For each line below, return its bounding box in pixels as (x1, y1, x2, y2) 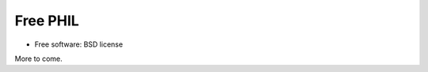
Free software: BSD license (34, 40, 123, 49)
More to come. (14, 54, 63, 63)
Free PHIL (14, 12, 79, 29)
